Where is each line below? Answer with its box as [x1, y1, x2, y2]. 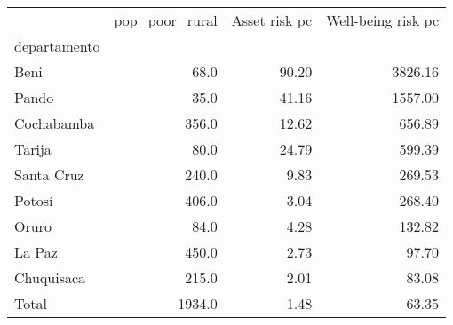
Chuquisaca [14, 267, 86, 288]
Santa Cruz [14, 164, 84, 185]
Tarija [14, 139, 52, 159]
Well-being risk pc [326, 10, 440, 30]
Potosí [14, 190, 53, 210]
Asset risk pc [231, 10, 313, 30]
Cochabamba [14, 113, 95, 133]
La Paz [14, 242, 58, 262]
